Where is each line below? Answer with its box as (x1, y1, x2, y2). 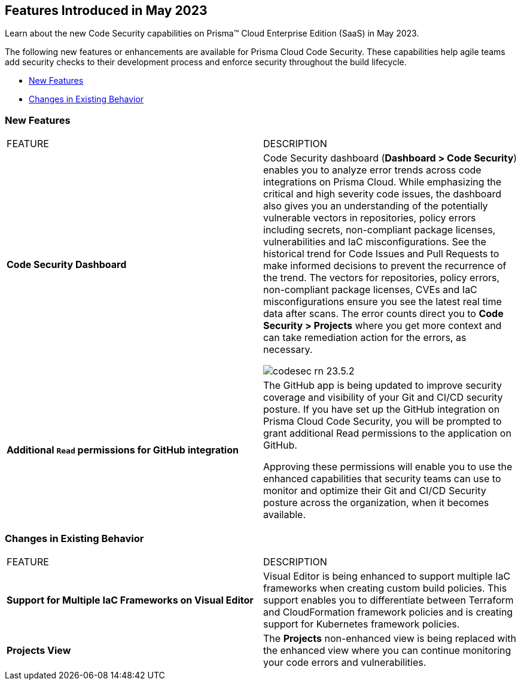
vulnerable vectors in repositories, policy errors (263, 212, 476, 224)
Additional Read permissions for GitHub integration (7, 444, 239, 456)
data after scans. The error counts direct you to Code (263, 308, 504, 320)
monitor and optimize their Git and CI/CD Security (263, 485, 486, 497)
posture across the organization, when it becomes (263, 497, 489, 509)
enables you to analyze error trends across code (263, 164, 482, 176)
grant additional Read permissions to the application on (263, 427, 511, 440)
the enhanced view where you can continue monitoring (263, 644, 511, 656)
